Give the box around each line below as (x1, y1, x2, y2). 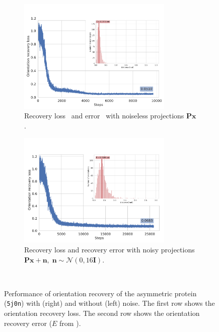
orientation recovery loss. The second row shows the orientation (4, 308, 200, 318)
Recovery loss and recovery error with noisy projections (24, 244, 195, 255)
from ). (59, 317, 81, 328)
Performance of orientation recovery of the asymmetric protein (4, 288, 197, 298)
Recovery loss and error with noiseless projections (24, 110, 184, 121)
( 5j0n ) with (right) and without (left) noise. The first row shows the (4, 298, 215, 308)
